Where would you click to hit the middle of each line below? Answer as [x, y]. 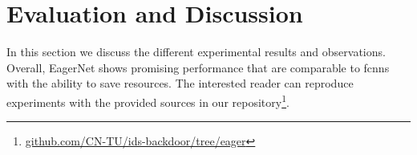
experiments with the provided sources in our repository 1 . [148, 100]
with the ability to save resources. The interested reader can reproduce [180, 83]
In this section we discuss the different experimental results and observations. [196, 52]
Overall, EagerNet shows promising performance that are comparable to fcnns [198, 67]
